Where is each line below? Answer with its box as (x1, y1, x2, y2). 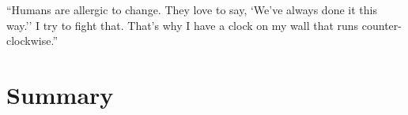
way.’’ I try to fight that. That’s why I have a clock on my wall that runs (6, 17, 359, 33)
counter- (361, 17, 402, 33)
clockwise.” (6, 32, 59, 49)
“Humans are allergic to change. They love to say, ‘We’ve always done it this (6, 2, 377, 17)
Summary (6, 78, 114, 110)
